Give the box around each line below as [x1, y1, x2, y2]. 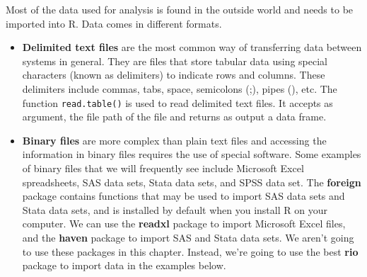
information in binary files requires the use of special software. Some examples [22, 147, 361, 162]
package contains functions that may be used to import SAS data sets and [22, 188, 345, 203]
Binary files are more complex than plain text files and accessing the [22, 132, 327, 147]
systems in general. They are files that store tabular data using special [22, 53, 327, 68]
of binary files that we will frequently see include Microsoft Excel [22, 161, 304, 175]
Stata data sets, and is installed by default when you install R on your [22, 202, 327, 217]
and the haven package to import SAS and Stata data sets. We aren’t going [22, 230, 354, 244]
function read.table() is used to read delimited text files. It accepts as [22, 95, 333, 110]
